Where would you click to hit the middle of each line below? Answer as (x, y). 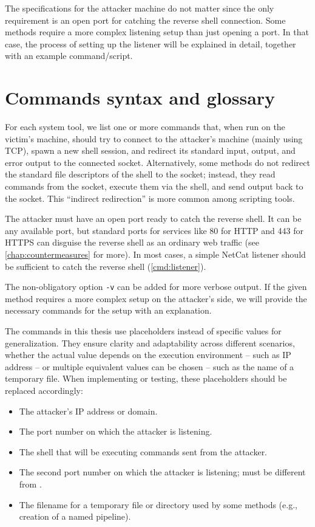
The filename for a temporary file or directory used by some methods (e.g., (158, 504)
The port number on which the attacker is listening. (116, 431)
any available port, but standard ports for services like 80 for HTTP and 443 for (154, 230)
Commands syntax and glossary (140, 98)
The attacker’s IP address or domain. (88, 411)
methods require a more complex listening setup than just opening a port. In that (157, 32)
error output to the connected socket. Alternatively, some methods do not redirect (157, 162)
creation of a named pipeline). (75, 516)
